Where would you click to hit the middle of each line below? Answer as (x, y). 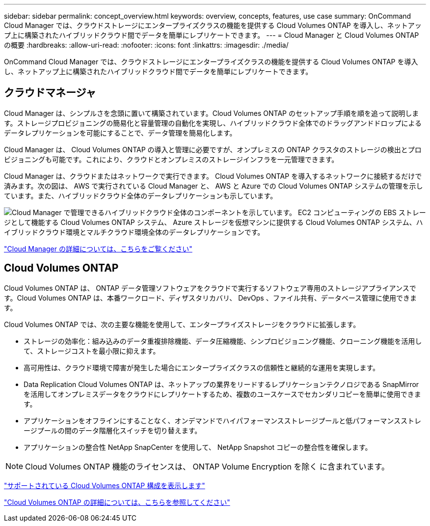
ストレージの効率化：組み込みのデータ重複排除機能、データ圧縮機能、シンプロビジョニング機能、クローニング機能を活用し (223, 341)
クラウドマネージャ (50, 93)
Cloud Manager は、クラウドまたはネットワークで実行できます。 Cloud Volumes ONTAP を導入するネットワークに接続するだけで (213, 176)
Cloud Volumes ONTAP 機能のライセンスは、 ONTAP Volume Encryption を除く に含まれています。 (207, 466)
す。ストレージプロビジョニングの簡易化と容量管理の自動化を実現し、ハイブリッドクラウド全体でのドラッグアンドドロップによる (213, 123)
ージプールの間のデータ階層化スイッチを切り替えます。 (113, 430)
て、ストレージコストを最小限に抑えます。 (92, 351)
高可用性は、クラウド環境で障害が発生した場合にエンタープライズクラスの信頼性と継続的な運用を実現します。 (202, 367)
